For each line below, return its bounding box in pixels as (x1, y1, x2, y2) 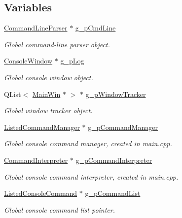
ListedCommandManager (4, 122, 80, 132)
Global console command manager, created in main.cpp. (4, 138, 172, 149)
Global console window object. (4, 72, 93, 82)
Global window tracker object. (4, 105, 93, 116)
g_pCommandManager (88, 122, 158, 132)
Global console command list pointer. (4, 204, 115, 215)
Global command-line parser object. (4, 39, 110, 49)
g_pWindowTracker (85, 89, 146, 99)
